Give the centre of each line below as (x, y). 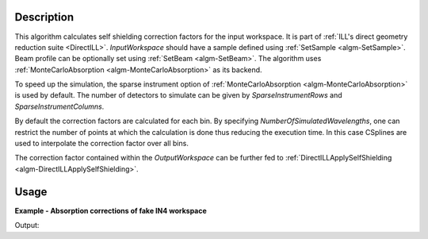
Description (44, 17)
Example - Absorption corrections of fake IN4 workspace (111, 210)
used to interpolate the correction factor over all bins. (102, 144)
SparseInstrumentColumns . (59, 106)
